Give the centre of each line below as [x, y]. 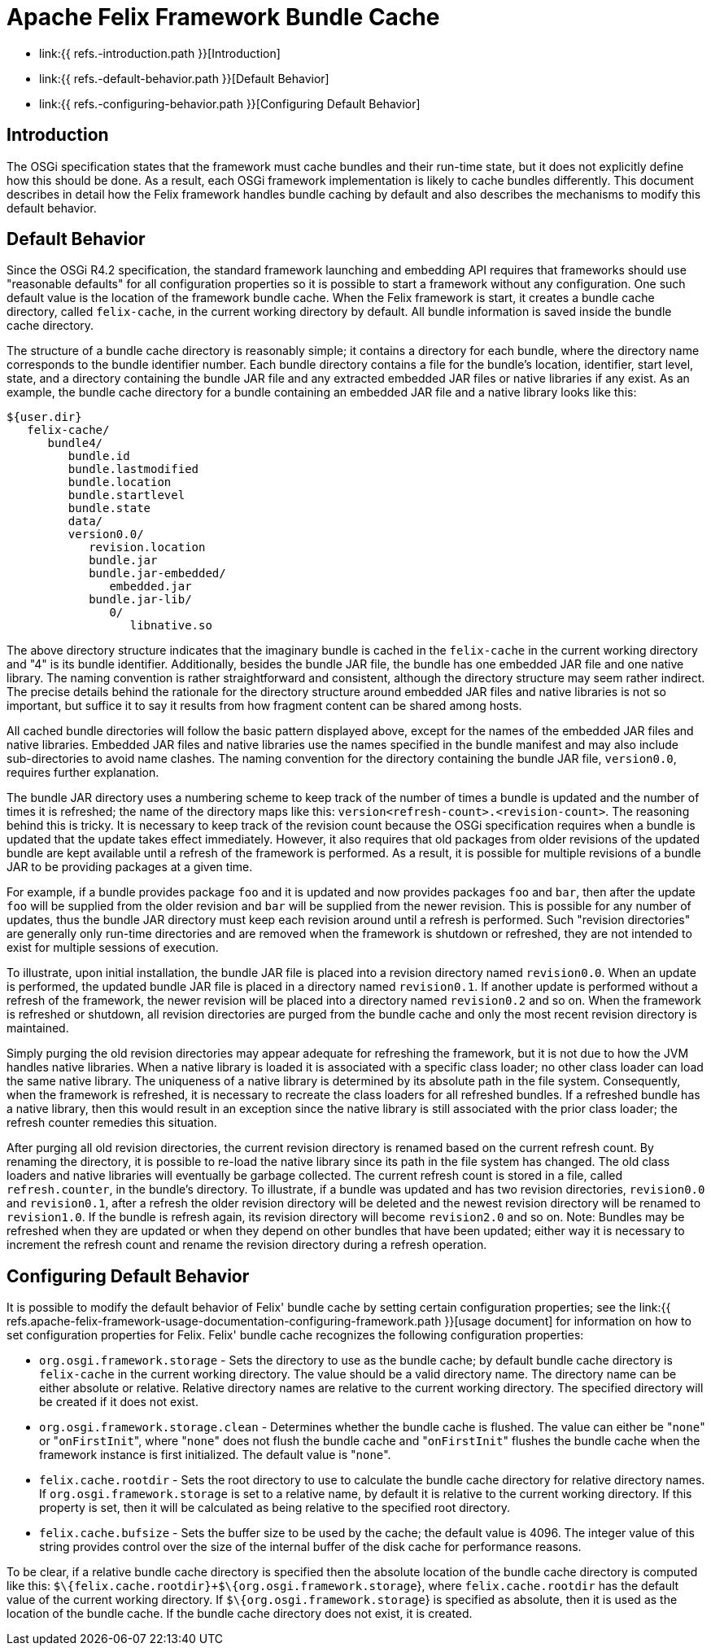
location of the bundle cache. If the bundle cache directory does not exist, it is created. [240, 1614]
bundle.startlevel [126, 495]
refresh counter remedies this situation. [112, 1123]
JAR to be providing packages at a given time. [130, 867]
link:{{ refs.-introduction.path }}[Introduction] [160, 53]
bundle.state [109, 508]
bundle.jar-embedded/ [157, 574]
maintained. [38, 1028]
